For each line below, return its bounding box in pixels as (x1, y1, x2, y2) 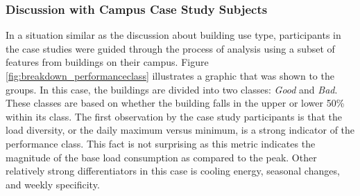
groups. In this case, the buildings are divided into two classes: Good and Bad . (6, 82, 338, 96)
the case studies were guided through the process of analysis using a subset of (6, 41, 335, 55)
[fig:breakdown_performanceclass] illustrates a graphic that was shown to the (6, 69, 334, 82)
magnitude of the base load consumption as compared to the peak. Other (6, 150, 317, 164)
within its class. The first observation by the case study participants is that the (6, 109, 342, 123)
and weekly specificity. (6, 177, 100, 191)
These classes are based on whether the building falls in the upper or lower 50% (6, 96, 345, 110)
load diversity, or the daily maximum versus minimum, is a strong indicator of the (6, 123, 355, 137)
